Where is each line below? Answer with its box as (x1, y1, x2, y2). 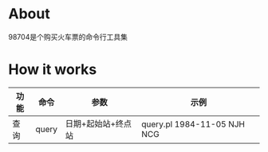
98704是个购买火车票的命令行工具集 (8, 32, 128, 41)
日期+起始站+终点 (65, 118, 132, 129)
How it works (8, 60, 97, 79)
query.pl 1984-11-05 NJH (141, 119, 246, 130)
